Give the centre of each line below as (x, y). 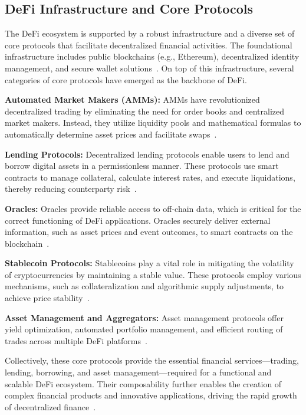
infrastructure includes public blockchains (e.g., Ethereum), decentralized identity (152, 56)
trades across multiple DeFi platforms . (76, 340)
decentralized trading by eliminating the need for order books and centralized (145, 111)
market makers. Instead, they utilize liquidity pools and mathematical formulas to (153, 122)
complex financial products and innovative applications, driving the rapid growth (151, 395)
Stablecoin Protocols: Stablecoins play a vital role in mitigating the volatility (149, 263)
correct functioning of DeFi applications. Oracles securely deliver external (138, 220)
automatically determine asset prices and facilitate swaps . (111, 134)
